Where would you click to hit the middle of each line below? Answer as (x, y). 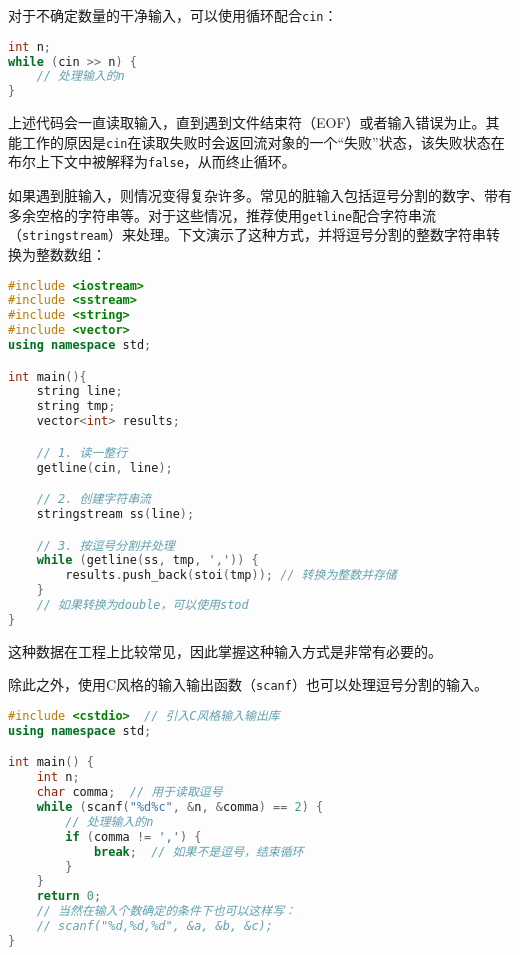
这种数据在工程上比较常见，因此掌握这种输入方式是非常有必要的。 (225, 650)
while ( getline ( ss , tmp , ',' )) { (147, 560)
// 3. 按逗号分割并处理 (105, 545)
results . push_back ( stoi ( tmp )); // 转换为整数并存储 (231, 575)
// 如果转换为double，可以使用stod (142, 605)
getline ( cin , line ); (104, 467)
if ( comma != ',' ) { (133, 836)
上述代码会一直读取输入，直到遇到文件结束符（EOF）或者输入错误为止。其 (254, 122)
